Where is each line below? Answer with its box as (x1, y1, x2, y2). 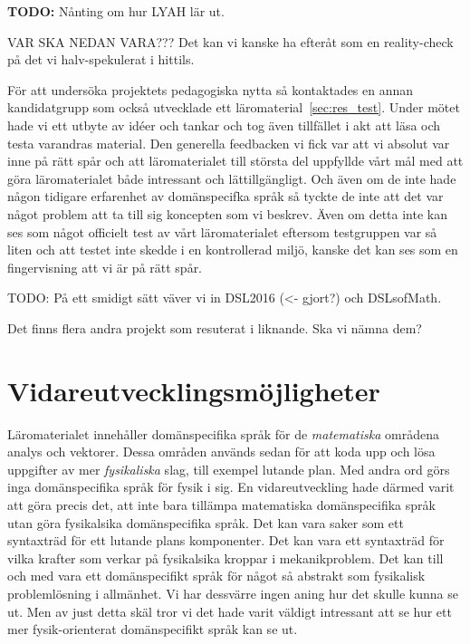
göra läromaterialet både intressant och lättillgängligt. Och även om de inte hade (7, 168, 456, 187)
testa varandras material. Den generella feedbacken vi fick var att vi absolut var (7, 133, 450, 152)
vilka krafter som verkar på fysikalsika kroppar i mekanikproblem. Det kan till (7, 548, 444, 567)
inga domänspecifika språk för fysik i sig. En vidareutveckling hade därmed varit (7, 477, 455, 496)
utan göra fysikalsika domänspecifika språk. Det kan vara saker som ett (7, 513, 404, 532)
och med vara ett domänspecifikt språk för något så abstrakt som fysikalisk (7, 566, 426, 585)
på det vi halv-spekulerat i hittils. (7, 50, 195, 69)
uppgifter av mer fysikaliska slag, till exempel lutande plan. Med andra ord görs (7, 459, 450, 478)
